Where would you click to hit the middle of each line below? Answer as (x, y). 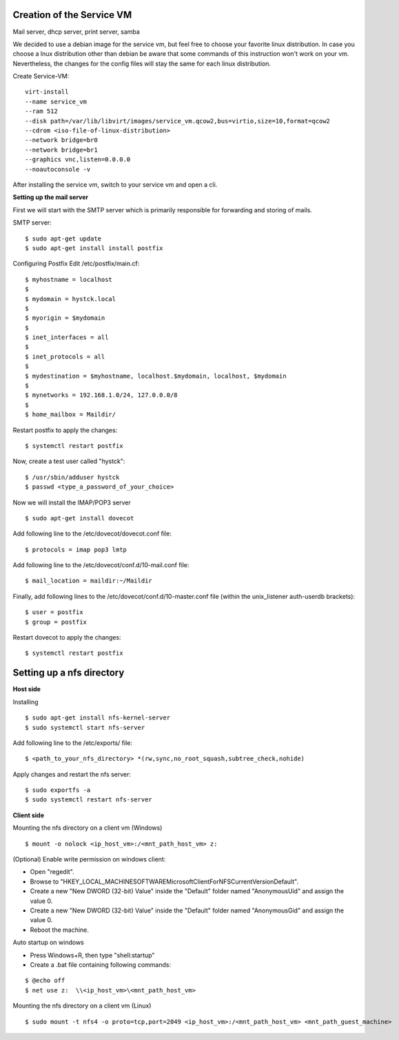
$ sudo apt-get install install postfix (94, 248)
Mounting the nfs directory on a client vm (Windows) (88, 828)
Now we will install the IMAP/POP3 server (72, 502)
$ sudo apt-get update (63, 238)
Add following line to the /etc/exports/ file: (72, 743)
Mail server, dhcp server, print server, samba (76, 32)
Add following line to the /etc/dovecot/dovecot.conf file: (92, 533)
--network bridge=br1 (61, 150)
